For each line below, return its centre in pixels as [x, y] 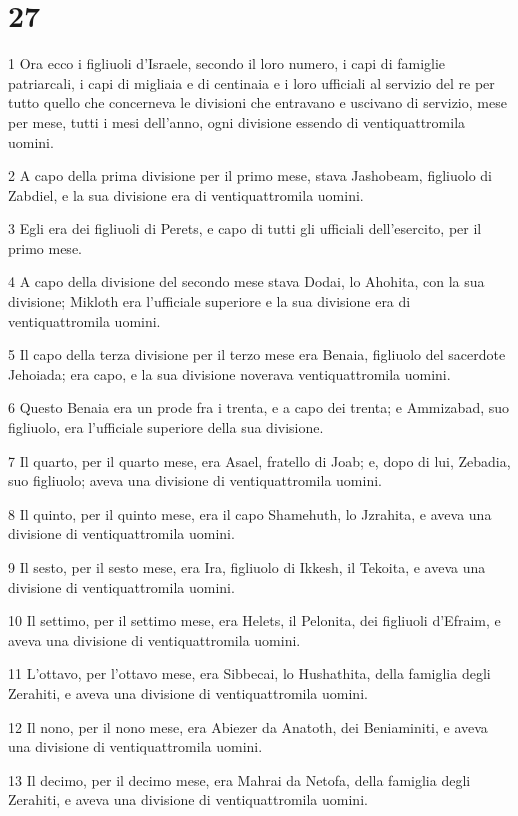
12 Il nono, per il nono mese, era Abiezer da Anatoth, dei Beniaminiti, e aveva [248, 726]
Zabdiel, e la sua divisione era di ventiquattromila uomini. [186, 194]
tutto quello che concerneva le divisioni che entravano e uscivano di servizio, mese [257, 102]
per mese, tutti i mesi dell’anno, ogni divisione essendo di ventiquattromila [237, 121]
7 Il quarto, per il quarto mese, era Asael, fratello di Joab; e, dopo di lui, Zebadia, [259, 460]
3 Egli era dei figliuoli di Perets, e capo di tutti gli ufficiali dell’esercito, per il [245, 228]
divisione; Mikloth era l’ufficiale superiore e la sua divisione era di [209, 301]
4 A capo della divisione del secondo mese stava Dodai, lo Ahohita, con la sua [246, 281]
